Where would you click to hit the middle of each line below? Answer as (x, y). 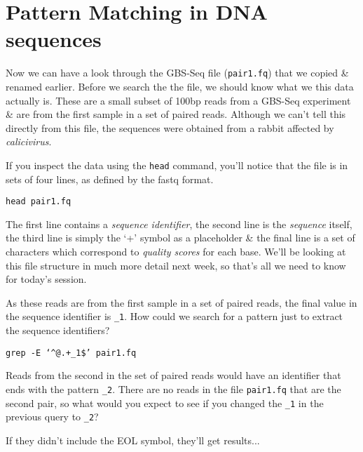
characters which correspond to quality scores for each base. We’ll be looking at (176, 252)
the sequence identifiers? (58, 330)
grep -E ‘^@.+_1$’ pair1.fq (71, 353)
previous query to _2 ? (52, 417)
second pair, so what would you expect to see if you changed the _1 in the (165, 403)
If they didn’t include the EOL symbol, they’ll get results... (133, 440)
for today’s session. (46, 279)
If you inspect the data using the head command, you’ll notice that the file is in (177, 165)
